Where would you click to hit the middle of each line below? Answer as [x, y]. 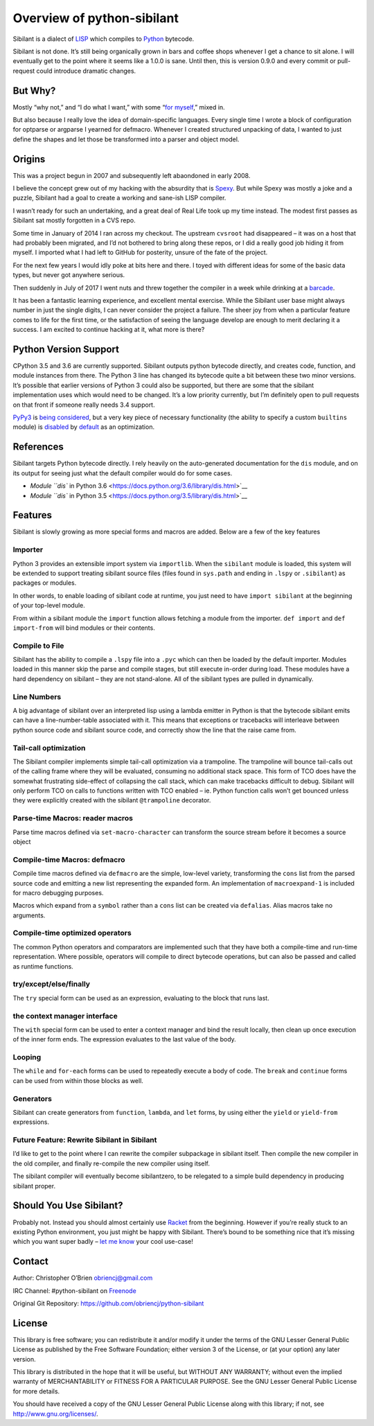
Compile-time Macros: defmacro [69, 859]
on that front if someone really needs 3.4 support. [84, 405]
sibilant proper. [34, 1186]
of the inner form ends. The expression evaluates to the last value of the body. [125, 1039]
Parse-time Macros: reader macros [73, 818]
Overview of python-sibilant [96, 18]
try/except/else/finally [51, 984]
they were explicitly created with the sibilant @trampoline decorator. [112, 800]
